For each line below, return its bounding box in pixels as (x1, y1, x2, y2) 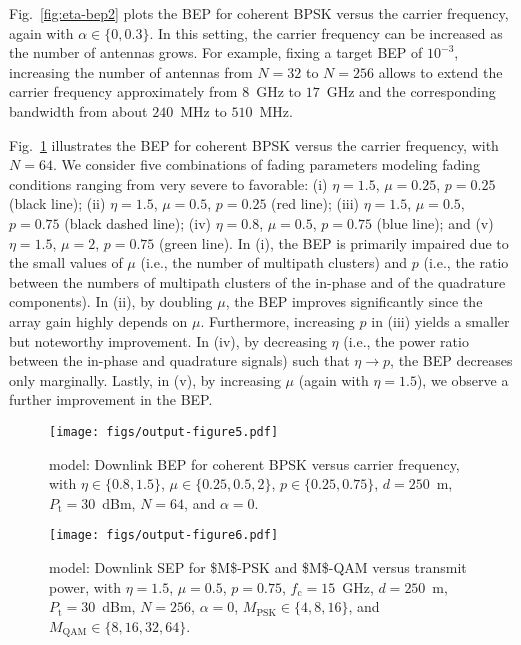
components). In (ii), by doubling (9, 291, 213, 312)
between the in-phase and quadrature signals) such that (9, 350, 350, 371)
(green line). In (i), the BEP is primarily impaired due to (159, 232, 509, 253)
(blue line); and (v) (376, 212, 494, 233)
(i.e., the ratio (423, 252, 509, 273)
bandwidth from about (9, 100, 148, 121)
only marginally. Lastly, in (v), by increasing (9, 369, 281, 390)
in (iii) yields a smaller (371, 310, 510, 331)
